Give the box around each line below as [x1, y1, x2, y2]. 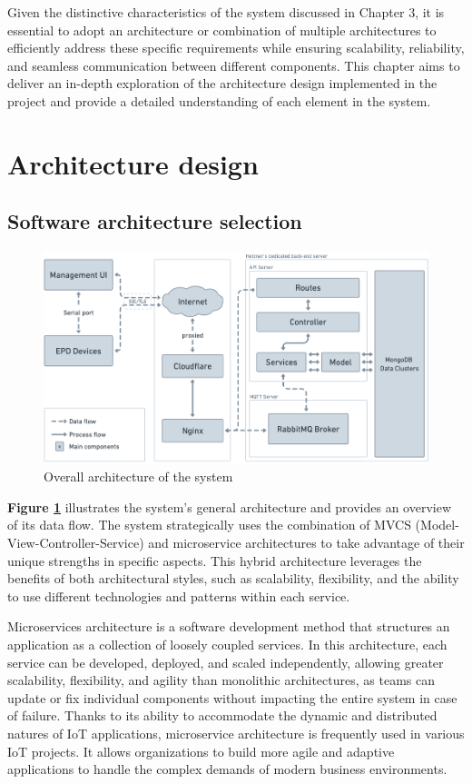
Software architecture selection [7, 207, 302, 235]
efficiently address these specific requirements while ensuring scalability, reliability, [7, 38, 465, 57]
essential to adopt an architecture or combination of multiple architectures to [7, 20, 437, 39]
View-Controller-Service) [7, 533, 144, 552]
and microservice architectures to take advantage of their [148, 533, 465, 552]
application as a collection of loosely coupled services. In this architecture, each [7, 635, 447, 654]
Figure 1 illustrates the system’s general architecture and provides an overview [7, 497, 452, 516]
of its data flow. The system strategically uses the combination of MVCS [7, 515, 411, 534]
